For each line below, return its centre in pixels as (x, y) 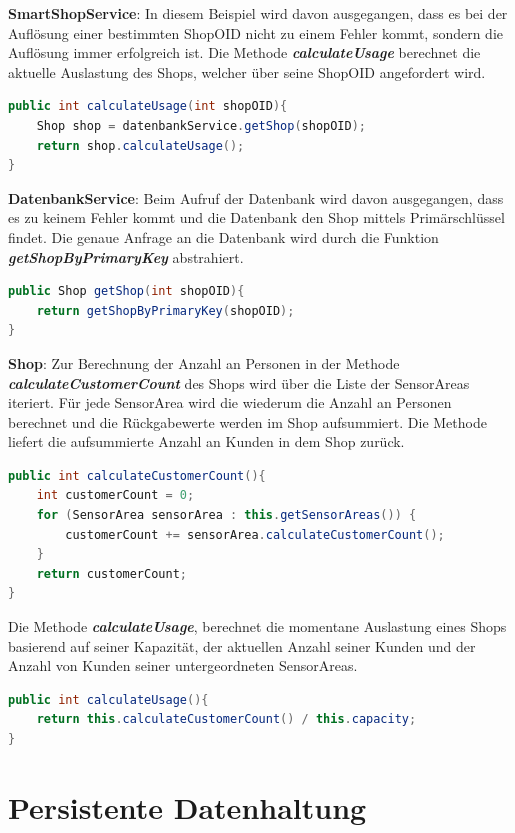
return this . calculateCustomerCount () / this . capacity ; (226, 719)
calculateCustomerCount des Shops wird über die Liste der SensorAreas (239, 382)
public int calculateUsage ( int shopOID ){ (148, 106)
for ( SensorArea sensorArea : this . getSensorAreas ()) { (226, 515)
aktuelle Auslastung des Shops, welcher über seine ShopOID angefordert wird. (247, 71)
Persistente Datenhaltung (187, 806)
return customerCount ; (111, 573)
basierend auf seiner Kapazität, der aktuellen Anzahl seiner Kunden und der (242, 645)
